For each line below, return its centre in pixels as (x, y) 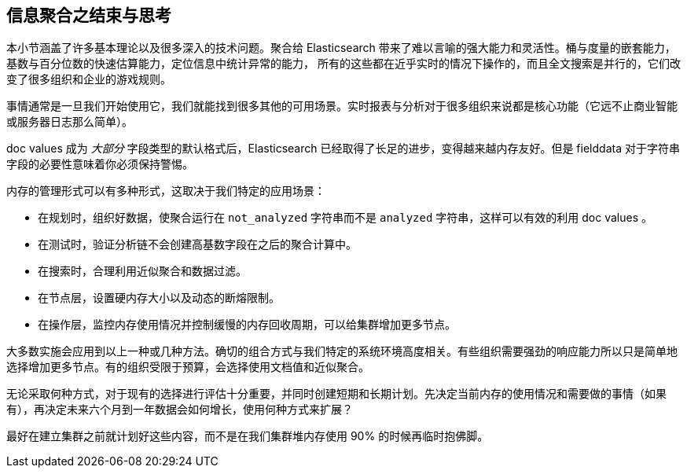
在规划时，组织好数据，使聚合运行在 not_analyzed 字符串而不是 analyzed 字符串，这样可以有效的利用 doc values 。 (345, 218)
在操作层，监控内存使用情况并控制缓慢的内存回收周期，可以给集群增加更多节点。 (247, 325)
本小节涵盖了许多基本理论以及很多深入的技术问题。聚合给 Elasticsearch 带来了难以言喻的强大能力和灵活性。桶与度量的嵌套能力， (341, 48)
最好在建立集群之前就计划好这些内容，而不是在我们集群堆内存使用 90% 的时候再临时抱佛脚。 (248, 436)
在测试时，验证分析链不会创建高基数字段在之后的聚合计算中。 (197, 244)
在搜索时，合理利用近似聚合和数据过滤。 (142, 271)
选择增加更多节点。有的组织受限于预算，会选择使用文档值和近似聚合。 (188, 367)
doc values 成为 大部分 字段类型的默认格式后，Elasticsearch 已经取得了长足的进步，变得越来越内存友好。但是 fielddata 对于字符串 (343, 149)
